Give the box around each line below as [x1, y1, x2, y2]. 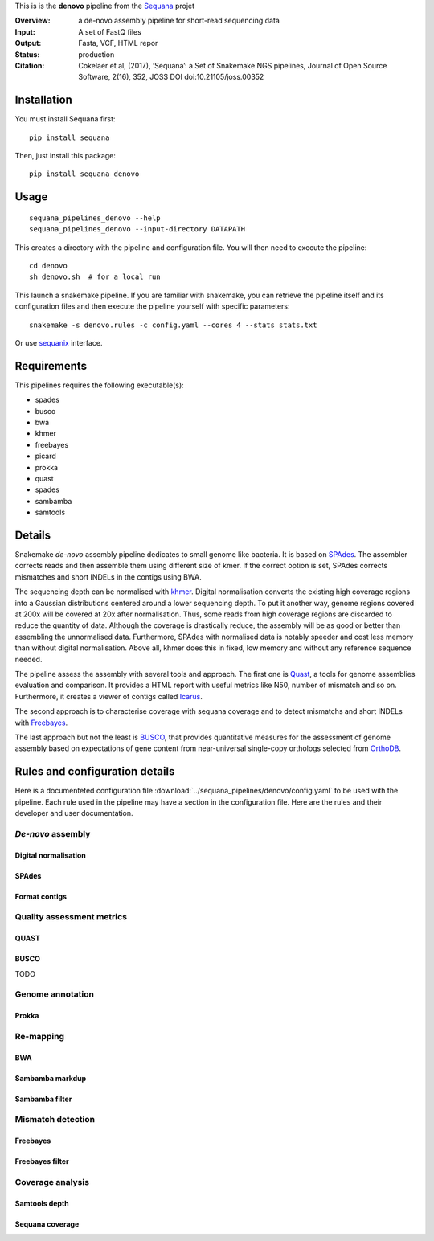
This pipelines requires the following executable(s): [14, 380, 184, 390]
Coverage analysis [14, 1176, 90, 1187]
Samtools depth [14, 1198, 70, 1208]
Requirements [14, 358, 88, 373]
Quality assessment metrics [14, 911, 128, 923]
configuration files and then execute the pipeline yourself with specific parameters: [14, 301, 290, 311]
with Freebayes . [14, 718, 68, 727]
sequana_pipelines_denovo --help [29, 213, 161, 223]
